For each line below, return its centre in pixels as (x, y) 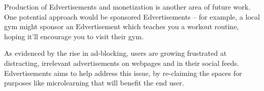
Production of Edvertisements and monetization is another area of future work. (127, 7)
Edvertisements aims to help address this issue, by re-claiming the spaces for (123, 73)
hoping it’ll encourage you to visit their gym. (74, 36)
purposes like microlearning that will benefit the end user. (94, 83)
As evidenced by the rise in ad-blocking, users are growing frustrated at (115, 53)
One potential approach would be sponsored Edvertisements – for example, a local (132, 16)
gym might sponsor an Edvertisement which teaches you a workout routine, (122, 26)
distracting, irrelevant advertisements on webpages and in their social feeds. (122, 63)
